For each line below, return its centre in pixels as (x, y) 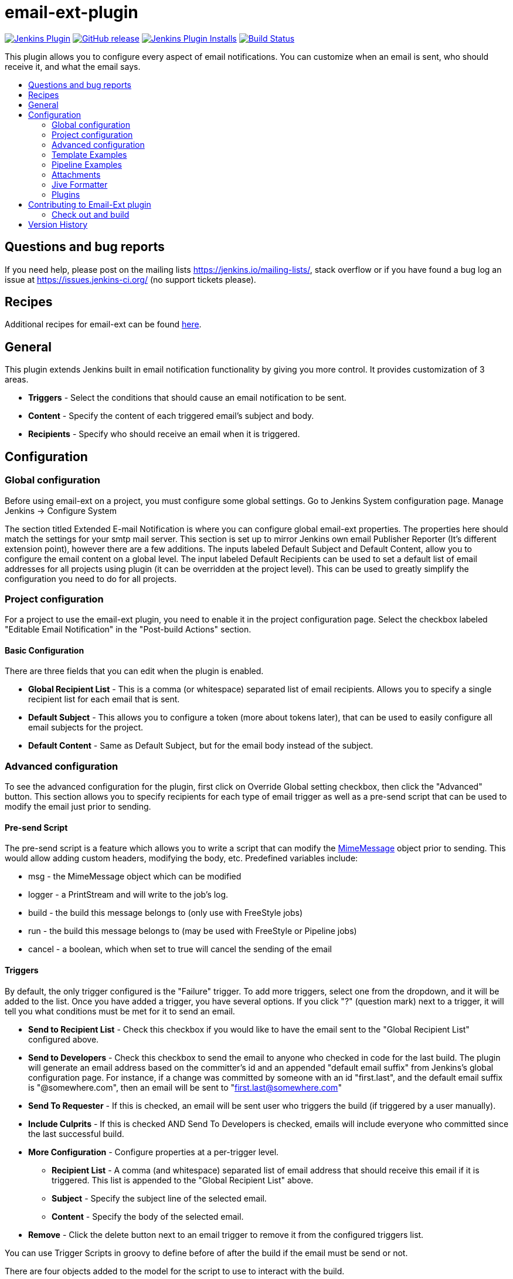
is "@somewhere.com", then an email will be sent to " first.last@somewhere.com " (185, 1087)
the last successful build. (76, 1133)
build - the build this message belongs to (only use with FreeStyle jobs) (166, 913)
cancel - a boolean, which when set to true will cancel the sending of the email (180, 949)
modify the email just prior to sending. (78, 807)
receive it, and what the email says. (73, 66)
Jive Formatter (80, 184)
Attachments (76, 174)
